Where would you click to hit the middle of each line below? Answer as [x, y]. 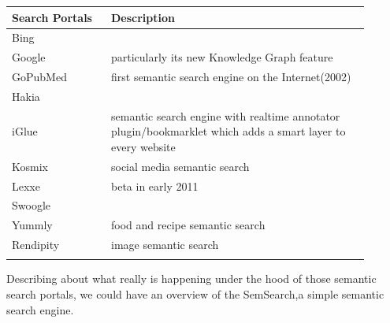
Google [29, 57]
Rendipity [36, 245]
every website [143, 146]
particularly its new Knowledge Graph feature [222, 57]
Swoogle [31, 205]
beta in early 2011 [154, 186]
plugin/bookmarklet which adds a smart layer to [228, 131]
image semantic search [165, 245]
